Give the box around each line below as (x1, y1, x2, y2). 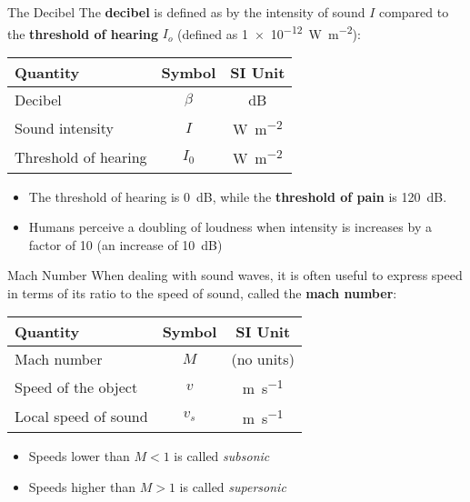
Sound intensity (15, 116, 115, 138)
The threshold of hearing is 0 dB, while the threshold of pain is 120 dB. (28, 186, 447, 206)
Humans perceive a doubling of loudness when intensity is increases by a (28, 217, 432, 236)
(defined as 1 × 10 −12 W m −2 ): (177, 21, 361, 43)
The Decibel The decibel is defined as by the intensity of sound (7, 3, 365, 21)
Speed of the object (15, 376, 138, 398)
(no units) (231, 348, 295, 370)
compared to (378, 3, 449, 21)
